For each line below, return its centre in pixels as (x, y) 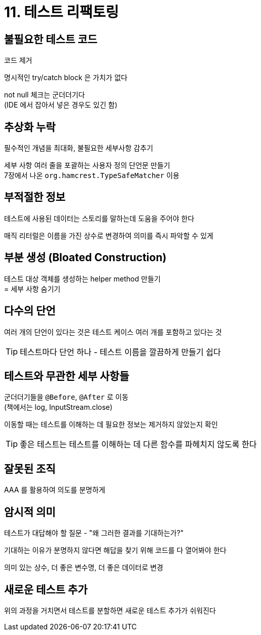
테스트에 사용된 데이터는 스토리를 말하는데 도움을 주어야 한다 (99, 218)
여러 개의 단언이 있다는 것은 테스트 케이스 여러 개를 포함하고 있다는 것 (113, 332)
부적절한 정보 (35, 197)
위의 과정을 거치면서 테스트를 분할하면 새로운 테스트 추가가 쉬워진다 (110, 610)
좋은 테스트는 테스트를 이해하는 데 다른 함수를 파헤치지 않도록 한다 (138, 445)
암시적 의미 (30, 512)
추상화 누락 (30, 127)
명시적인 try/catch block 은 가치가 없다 (66, 78)
